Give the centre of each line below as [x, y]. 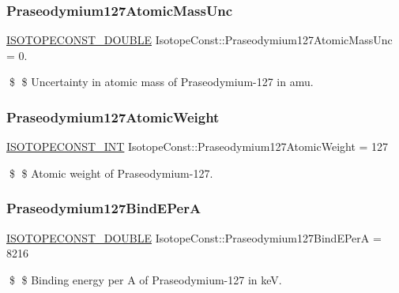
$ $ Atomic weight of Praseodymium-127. [111, 173]
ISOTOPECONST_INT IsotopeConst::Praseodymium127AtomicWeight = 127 [198, 146]
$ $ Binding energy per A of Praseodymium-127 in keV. [145, 279]
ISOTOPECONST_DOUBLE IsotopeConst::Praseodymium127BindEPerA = [194, 237]
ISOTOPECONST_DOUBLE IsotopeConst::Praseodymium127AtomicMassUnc [199, 40]
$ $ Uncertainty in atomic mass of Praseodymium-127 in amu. [161, 82]
